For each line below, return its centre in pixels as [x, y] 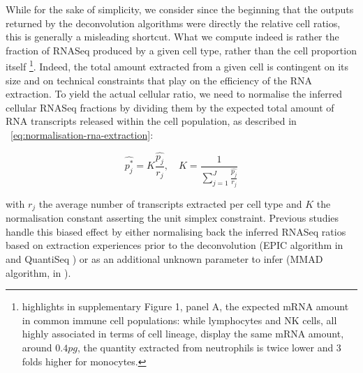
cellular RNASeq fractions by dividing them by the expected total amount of [170, 107]
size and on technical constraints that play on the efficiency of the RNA [159, 80]
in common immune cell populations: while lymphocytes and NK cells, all [179, 320]
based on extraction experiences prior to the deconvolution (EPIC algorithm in [175, 245]
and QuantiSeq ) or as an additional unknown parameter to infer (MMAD [164, 259]
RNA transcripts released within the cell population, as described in [151, 121]
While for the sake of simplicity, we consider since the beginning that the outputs [180, 9]
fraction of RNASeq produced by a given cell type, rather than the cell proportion [181, 50]
